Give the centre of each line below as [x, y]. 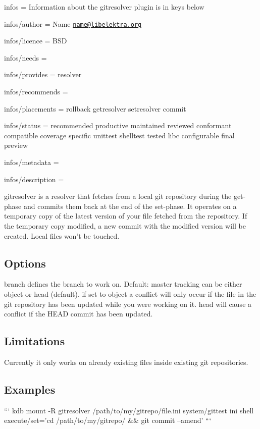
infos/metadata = [32, 162]
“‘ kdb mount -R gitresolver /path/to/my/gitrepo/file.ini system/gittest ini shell [129, 410]
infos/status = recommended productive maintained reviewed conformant [118, 125]
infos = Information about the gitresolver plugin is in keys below [104, 7]
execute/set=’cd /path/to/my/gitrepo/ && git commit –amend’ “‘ [108, 420]
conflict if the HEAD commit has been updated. [79, 314]
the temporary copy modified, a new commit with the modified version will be [125, 225]
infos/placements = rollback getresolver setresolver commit [95, 108]
